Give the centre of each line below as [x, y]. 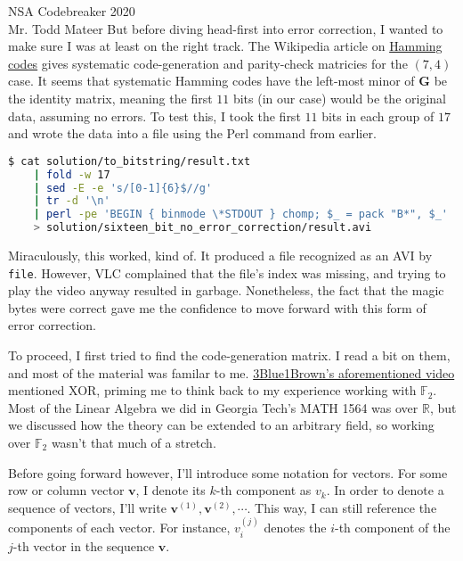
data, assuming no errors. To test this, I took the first [154, 115]
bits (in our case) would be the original [339, 98]
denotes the [295, 528]
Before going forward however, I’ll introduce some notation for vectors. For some [228, 472]
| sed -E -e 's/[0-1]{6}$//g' [123, 188]
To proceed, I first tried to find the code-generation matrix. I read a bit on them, [229, 355]
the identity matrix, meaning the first [110, 98]
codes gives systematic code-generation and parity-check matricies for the [208, 63]
